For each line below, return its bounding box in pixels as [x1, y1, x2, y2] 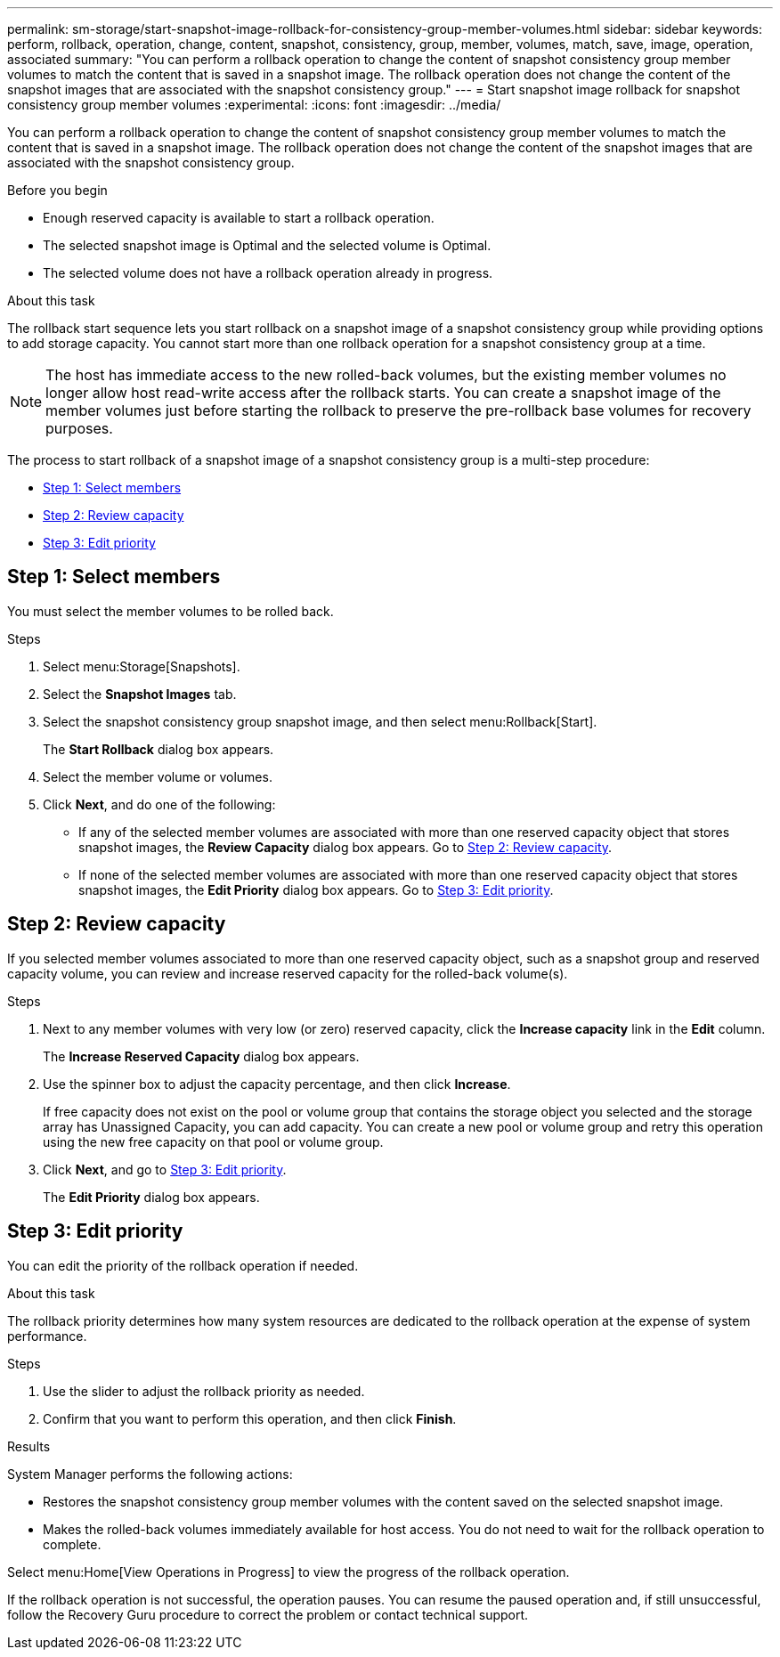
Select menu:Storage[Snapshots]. [43, 658, 240, 674]
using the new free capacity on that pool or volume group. [43, 1133, 384, 1149]
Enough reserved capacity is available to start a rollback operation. [43, 210, 435, 225]
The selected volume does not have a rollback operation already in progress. [43, 265, 493, 280]
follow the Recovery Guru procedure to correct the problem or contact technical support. [7, 1606, 529, 1622]
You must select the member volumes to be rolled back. [7, 603, 334, 619]
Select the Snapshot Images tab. [43, 686, 237, 702]
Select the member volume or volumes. [43, 768, 272, 784]
